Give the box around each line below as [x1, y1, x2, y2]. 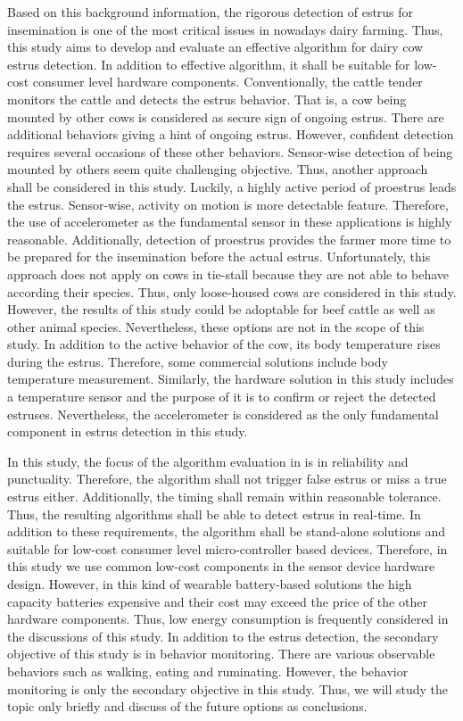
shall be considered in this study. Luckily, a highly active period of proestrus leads [7, 177, 457, 195]
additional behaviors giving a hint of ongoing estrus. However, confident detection [7, 125, 454, 144]
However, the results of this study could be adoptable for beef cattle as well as [7, 300, 435, 319]
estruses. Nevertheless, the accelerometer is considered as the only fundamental [7, 404, 439, 423]
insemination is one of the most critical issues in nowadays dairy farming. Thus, [7, 20, 443, 38]
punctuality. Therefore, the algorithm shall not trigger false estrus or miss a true [7, 469, 447, 488]
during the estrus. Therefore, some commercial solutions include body [7, 352, 388, 370]
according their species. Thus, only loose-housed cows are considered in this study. [7, 282, 457, 301]
